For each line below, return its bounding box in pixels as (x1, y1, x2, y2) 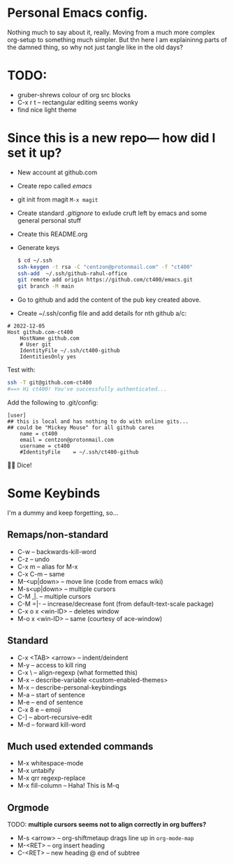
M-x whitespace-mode (17, 759, 84, 767)
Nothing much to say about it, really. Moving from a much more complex (7, 28, 215, 36)
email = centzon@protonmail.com (20, 436, 114, 443)
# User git (20, 341, 52, 348)
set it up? (7, 145, 62, 161)
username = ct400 (20, 443, 71, 450)
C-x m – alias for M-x (17, 562, 78, 571)
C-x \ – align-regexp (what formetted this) (17, 668, 138, 676)
